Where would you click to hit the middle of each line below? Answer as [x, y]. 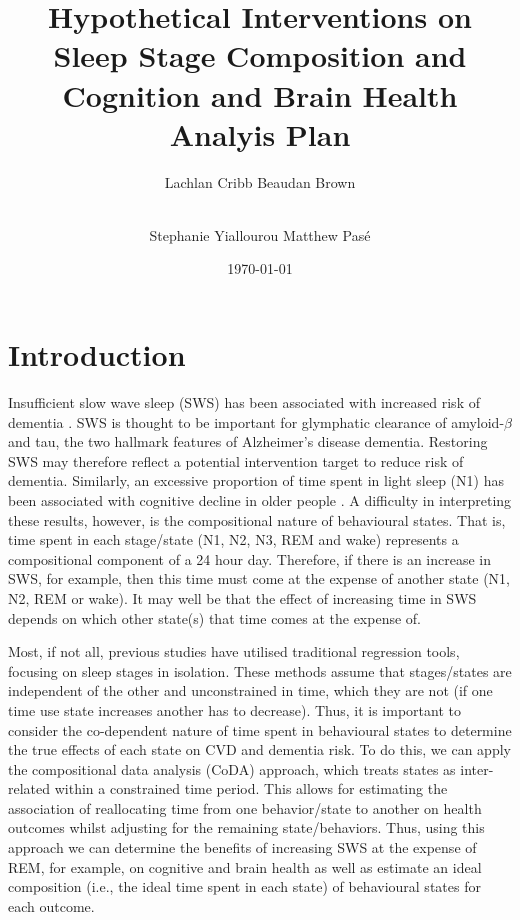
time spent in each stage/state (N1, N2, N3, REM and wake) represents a [233, 539]
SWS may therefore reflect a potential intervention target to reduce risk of [236, 460]
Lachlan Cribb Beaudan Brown [260, 181]
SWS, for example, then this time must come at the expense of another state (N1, [259, 578]
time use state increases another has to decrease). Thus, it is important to [234, 709]
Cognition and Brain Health [260, 94]
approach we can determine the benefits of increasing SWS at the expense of [242, 847]
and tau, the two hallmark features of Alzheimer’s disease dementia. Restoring [248, 441]
